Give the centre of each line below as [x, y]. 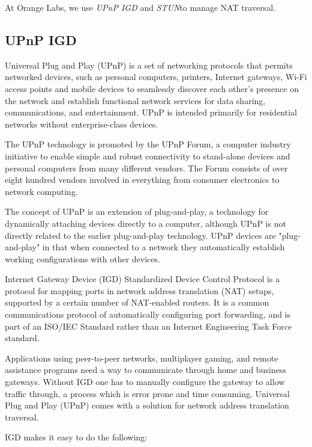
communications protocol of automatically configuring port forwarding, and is [148, 314]
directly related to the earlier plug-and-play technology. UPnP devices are [140, 235]
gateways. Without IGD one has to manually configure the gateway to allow [145, 382]
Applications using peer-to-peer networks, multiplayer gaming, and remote [142, 358]
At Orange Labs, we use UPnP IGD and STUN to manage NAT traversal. [140, 7]
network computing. [41, 191]
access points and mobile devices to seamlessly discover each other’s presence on [152, 88]
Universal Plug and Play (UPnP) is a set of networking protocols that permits [149, 65]
